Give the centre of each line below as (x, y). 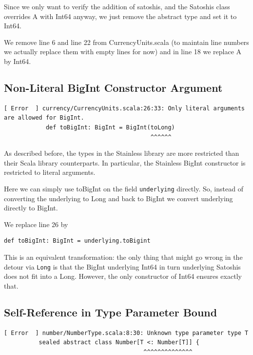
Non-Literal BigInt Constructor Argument (113, 87)
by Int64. (18, 61)
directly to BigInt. (31, 208)
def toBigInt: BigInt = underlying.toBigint (77, 241)
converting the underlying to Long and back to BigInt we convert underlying (118, 198)
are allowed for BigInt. (44, 118)
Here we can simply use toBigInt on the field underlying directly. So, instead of (124, 188)
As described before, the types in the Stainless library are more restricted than (122, 153)
